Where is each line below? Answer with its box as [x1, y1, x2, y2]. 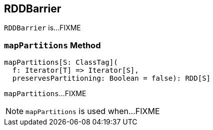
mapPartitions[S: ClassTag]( [4, 58, 118, 67]
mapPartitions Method [4, 40, 101, 50]
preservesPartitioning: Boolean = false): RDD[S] [12, 74, 211, 83]
